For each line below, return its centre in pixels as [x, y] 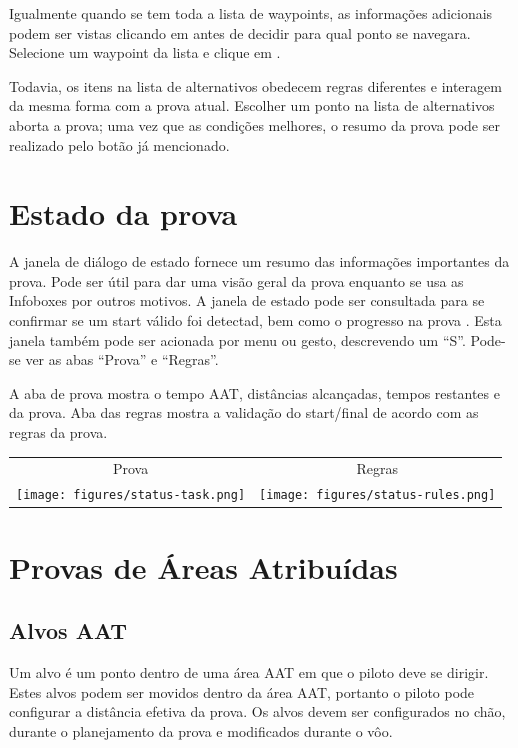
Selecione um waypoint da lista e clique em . [145, 52]
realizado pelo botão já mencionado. [119, 144]
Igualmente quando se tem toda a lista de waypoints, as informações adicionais [251, 13]
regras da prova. [58, 432]
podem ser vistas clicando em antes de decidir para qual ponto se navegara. [240, 32]
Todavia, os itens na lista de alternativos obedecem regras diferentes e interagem [255, 85]
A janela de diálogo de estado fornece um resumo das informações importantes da [259, 261]
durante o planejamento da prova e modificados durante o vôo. [201, 730]
